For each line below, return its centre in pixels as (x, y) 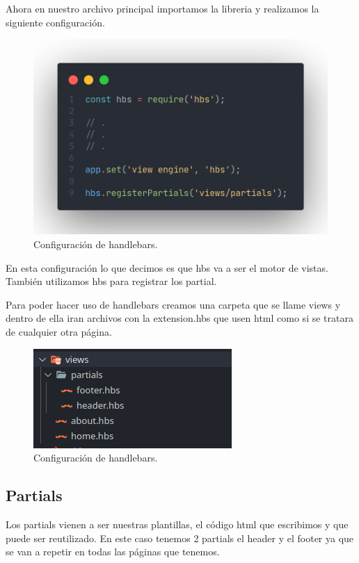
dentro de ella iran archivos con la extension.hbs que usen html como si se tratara (179, 318)
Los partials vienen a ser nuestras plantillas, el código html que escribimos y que (177, 524)
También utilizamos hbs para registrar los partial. (111, 281)
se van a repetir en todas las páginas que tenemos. (113, 552)
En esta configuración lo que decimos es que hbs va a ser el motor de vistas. (167, 267)
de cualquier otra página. (59, 331)
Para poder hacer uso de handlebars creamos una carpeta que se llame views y (173, 304)
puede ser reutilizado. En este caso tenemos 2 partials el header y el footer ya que (180, 538)
